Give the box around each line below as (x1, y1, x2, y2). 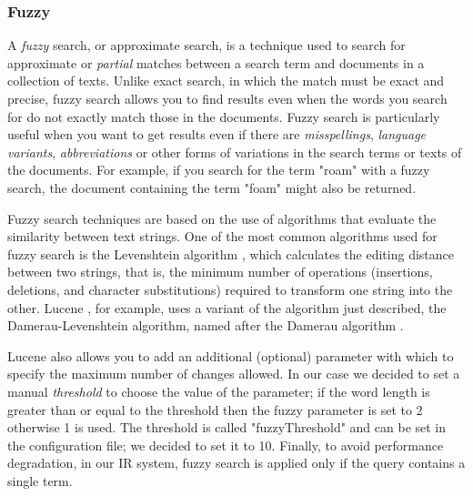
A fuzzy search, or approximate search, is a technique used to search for (7, 35, 406, 55)
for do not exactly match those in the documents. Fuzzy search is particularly (7, 106, 440, 126)
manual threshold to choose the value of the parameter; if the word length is (7, 381, 430, 400)
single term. (7, 471, 73, 490)
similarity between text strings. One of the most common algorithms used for (7, 227, 438, 246)
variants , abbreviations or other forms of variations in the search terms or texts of (7, 142, 462, 161)
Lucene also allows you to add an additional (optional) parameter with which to (7, 346, 454, 365)
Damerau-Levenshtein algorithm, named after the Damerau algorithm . (7, 316, 404, 335)
